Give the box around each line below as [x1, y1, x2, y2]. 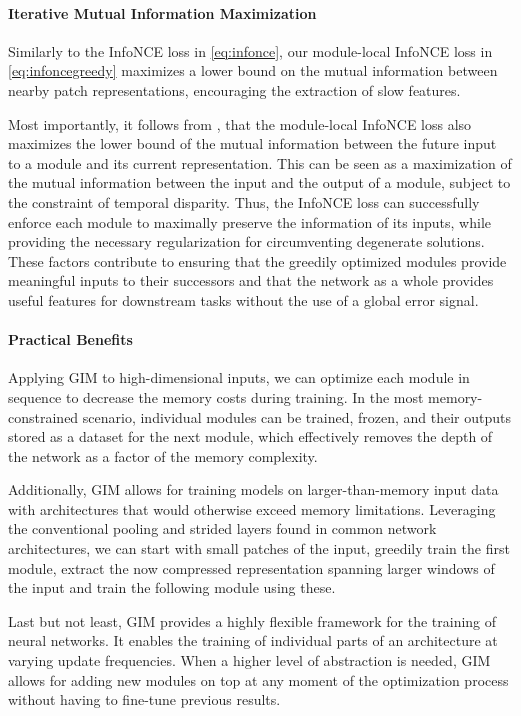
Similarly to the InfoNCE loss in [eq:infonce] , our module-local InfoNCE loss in [8, 40, 493, 61]
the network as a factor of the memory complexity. [8, 445, 318, 466]
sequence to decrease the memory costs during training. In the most [8, 386, 424, 407]
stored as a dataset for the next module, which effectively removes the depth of [8, 426, 493, 447]
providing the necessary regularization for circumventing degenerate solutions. [8, 231, 485, 252]
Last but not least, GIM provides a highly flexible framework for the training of [8, 610, 497, 631]
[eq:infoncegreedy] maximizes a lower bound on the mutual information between [8, 60, 498, 81]
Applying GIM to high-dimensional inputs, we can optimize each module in [8, 367, 470, 388]
